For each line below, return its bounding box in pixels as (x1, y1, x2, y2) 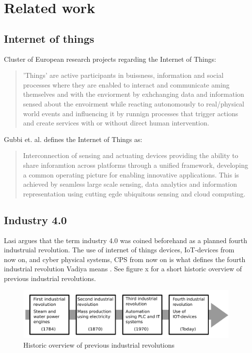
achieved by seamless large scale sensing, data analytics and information (23, 179, 237, 189)
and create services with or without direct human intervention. (23, 118, 209, 128)
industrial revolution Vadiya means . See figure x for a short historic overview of (4, 264, 242, 274)
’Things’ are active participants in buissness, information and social (23, 70, 224, 80)
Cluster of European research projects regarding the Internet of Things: (4, 53, 216, 64)
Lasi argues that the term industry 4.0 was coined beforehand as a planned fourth (4, 235, 248, 245)
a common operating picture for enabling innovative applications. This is (23, 169, 239, 179)
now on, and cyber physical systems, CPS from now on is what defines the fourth (4, 254, 246, 264)
